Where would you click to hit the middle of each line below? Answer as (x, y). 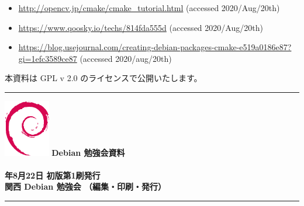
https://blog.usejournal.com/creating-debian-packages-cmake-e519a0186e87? (155, 47)
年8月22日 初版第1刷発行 (53, 175)
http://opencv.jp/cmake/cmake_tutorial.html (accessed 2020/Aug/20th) (149, 8)
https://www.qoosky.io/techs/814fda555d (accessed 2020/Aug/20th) (141, 27)
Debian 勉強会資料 (88, 152)
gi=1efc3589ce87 (48, 58)
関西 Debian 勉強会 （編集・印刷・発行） (85, 186)
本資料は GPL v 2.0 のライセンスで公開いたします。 (103, 78)
